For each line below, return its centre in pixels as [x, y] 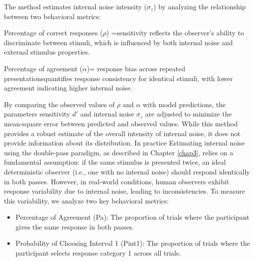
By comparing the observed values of [59, 104]
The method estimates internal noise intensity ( [75, 6]
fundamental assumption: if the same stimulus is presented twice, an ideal [115, 162]
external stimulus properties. [47, 52]
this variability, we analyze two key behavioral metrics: [86, 200]
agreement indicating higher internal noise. [68, 88]
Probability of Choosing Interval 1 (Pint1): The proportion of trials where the [133, 243]
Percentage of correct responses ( [54, 33]
